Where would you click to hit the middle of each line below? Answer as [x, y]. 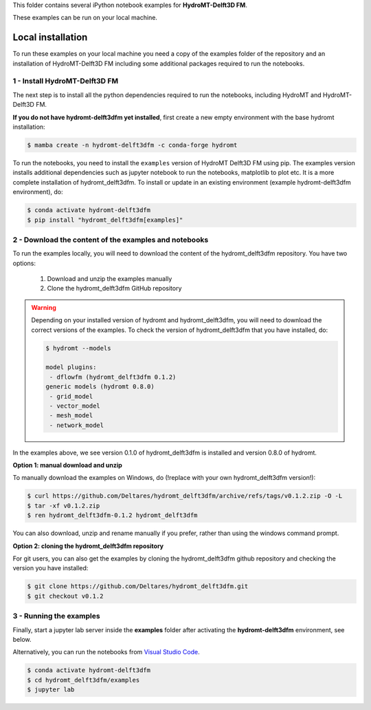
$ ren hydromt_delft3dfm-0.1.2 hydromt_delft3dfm [112, 515]
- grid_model [71, 396]
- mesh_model [71, 416]
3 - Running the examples [56, 616]
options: [24, 263]
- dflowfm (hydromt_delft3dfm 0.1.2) [113, 377]
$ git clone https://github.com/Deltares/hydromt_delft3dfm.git [138, 586]
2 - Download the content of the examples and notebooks [111, 240]
